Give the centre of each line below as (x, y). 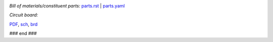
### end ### (23, 33)
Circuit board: (24, 15)
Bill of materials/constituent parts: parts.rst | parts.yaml (67, 6)
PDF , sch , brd (24, 24)
